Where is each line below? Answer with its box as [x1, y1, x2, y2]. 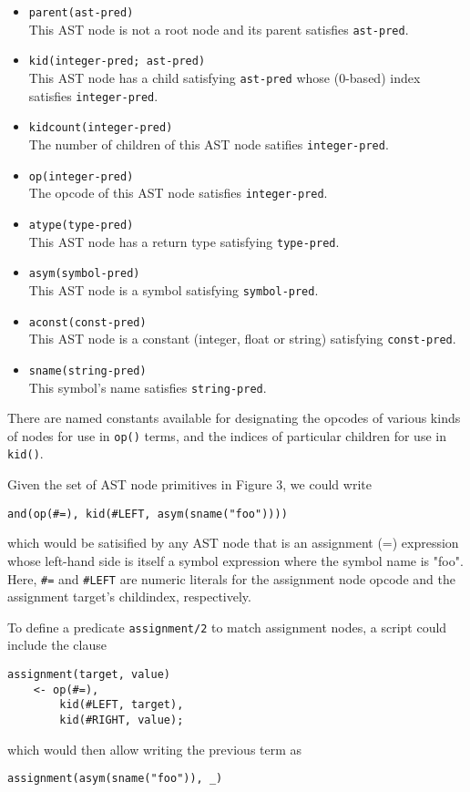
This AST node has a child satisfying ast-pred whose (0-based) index [28, 67, 421, 87]
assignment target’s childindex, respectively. [7, 587, 251, 606]
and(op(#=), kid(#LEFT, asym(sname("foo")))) [7, 507, 288, 520]
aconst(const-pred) [28, 315, 147, 329]
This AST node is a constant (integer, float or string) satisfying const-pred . [28, 329, 456, 348]
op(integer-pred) [28, 170, 134, 183]
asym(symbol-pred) [28, 267, 140, 281]
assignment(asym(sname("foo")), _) [7, 772, 223, 786]
